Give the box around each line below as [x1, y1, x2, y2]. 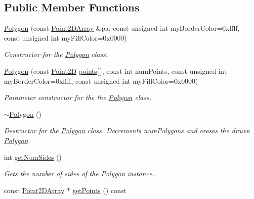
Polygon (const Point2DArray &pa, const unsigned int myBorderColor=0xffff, [4, 23, 240, 33]
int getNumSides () [4, 151, 62, 162]
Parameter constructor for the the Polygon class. [4, 92, 151, 102]
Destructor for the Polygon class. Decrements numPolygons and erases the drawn [4, 125, 250, 136]
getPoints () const [72, 185, 127, 195]
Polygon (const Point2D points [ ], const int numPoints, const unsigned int [4, 65, 227, 76]
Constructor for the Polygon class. [4, 49, 108, 59]
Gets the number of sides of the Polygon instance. [4, 168, 154, 179]
